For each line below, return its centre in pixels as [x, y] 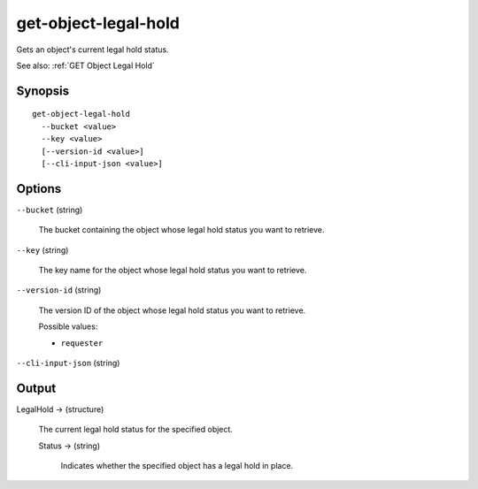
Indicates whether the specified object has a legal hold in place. [177, 466]
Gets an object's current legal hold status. [93, 50]
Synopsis [43, 91]
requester [82, 343]
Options [39, 189]
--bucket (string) [50, 210]
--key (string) [42, 250]
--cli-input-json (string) [68, 363]
